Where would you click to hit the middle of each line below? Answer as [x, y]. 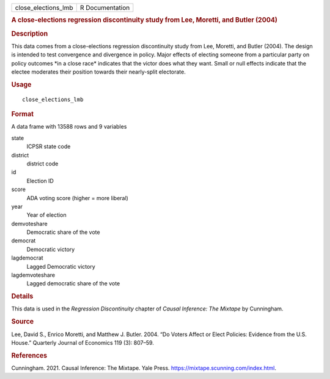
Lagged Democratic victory [61, 266]
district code [42, 163]
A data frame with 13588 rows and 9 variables [69, 127]
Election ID [40, 181]
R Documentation [105, 8]
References [29, 355]
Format [22, 114]
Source [23, 321]
